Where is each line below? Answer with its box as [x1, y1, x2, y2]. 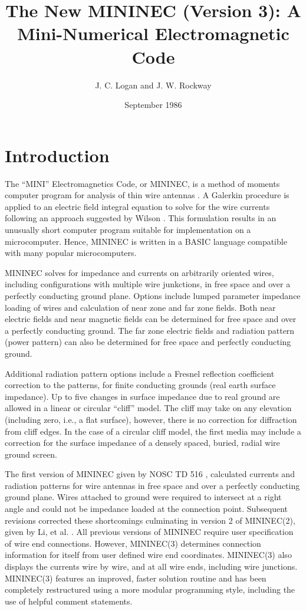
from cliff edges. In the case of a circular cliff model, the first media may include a [5, 425, 301, 437]
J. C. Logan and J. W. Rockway [95, 78, 212, 91]
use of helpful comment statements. [5, 594, 133, 607]
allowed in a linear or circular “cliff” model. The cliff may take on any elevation [5, 402, 292, 414]
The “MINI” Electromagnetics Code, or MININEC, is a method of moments [5, 177, 280, 189]
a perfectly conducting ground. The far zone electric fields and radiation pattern [5, 324, 295, 336]
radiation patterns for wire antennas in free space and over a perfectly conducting [5, 479, 300, 491]
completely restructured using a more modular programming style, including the [5, 583, 295, 596]
